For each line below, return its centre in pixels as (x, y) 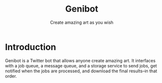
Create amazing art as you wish (82, 22)
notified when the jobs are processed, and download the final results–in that (81, 71)
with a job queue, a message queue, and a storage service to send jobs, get (81, 66)
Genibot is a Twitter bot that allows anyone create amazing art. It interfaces (80, 60)
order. (11, 76)
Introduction (31, 47)
